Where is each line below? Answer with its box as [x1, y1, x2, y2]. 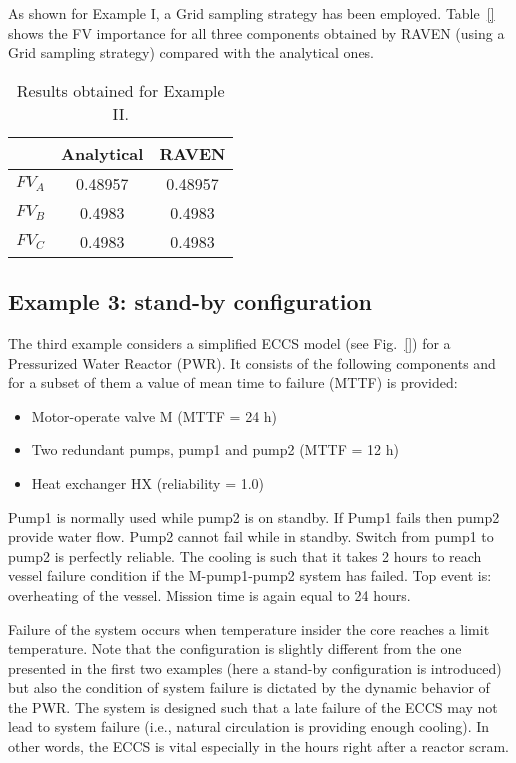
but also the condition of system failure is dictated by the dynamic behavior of [8, 677, 490, 698]
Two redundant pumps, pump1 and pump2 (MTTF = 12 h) [31, 439, 399, 460]
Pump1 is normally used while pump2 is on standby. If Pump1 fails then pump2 [8, 506, 500, 527]
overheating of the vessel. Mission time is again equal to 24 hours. [8, 584, 411, 605]
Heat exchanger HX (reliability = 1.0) [31, 472, 265, 493]
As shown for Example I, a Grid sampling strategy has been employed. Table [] [8, 3, 495, 23]
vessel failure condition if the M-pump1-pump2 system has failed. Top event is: [8, 565, 492, 586]
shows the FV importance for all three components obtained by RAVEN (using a [8, 22, 505, 43]
